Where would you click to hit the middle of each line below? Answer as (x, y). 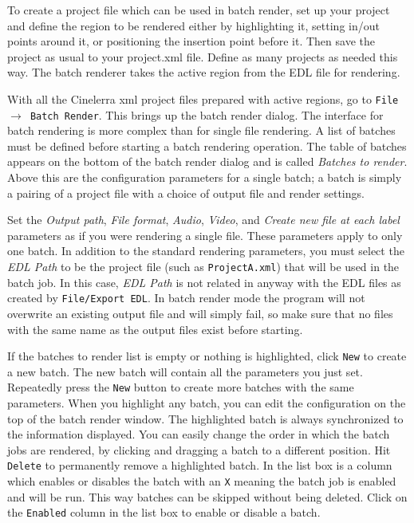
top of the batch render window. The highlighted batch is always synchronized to (205, 418)
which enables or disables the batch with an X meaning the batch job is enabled (202, 481)
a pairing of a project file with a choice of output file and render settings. (186, 193)
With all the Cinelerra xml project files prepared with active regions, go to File (203, 98)
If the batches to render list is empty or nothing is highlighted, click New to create (207, 356)
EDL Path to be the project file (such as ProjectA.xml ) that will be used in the (203, 267)
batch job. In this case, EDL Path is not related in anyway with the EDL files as (204, 282)
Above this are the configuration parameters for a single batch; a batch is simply (205, 177)
